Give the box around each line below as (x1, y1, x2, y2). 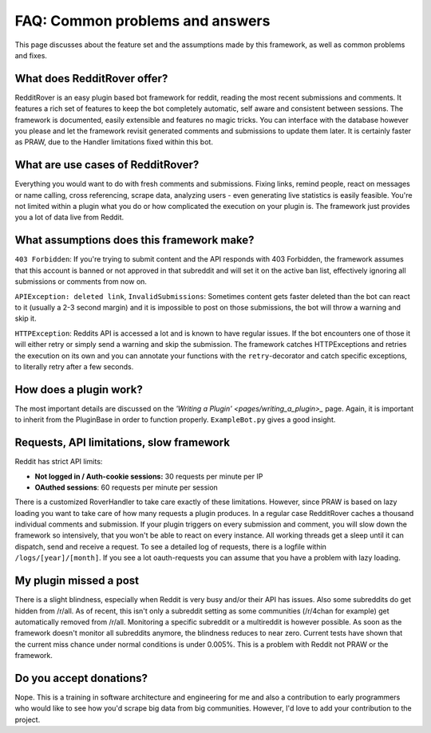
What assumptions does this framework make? (14, 234, 255, 247)
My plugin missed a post (14, 574, 140, 588)
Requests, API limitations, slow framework (14, 435, 231, 450)
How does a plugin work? (14, 383, 143, 396)
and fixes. (14, 50, 48, 60)
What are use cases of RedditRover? (14, 158, 200, 171)
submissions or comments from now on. (14, 277, 148, 286)
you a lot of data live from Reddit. (14, 212, 125, 223)
